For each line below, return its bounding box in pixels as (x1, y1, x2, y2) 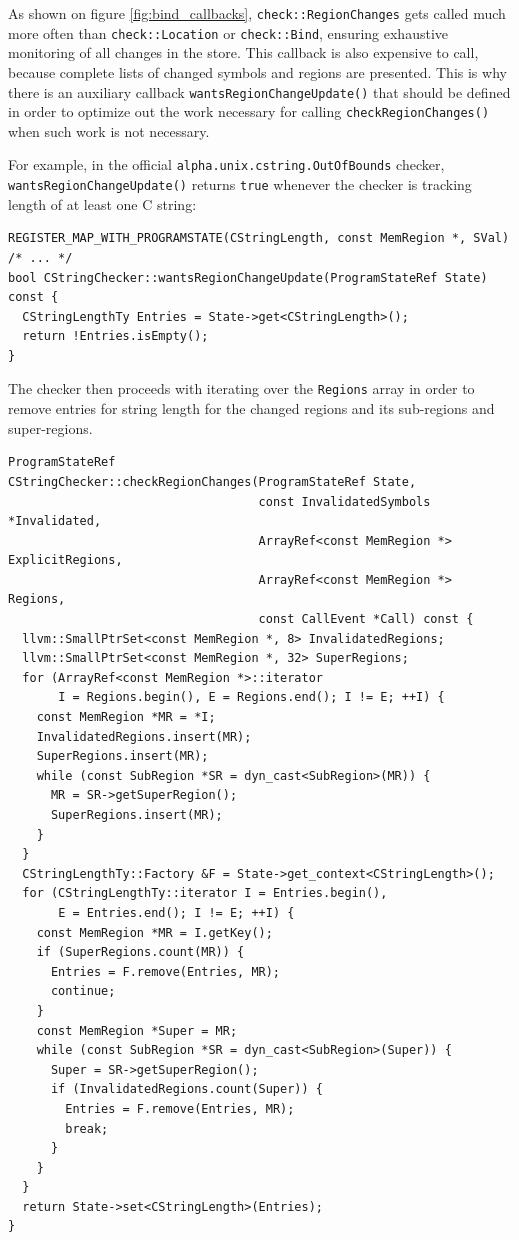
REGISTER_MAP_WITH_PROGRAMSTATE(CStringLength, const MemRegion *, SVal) (8, 231, 510, 246)
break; (65, 1121, 109, 1136)
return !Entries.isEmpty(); (22, 329, 209, 344)
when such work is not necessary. (8, 120, 210, 141)
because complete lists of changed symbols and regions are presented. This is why (8, 61, 507, 82)
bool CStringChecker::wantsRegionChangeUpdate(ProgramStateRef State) (8, 270, 488, 285)
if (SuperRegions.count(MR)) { (36, 945, 245, 960)
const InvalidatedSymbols (258, 494, 431, 509)
